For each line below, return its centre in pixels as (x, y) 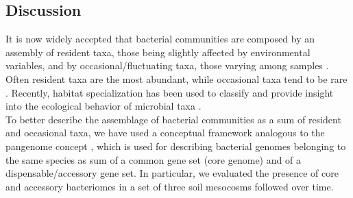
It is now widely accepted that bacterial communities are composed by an (160, 39)
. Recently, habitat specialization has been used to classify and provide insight (170, 92)
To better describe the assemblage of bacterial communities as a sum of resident (173, 119)
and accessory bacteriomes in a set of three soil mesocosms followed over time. (170, 186)
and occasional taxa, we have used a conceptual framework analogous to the (165, 133)
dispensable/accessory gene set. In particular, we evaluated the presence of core (172, 173)
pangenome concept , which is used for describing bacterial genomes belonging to (176, 146)
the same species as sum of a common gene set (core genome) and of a (153, 159)
